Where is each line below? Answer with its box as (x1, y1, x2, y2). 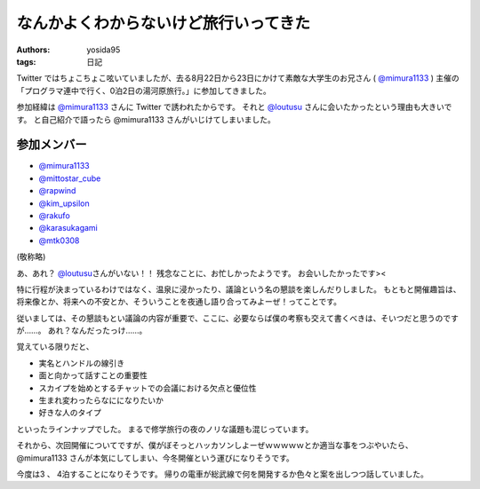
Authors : (16, 44, 51, 55)
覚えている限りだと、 (16, 342, 94, 352)
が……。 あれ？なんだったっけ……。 (16, 325, 148, 336)
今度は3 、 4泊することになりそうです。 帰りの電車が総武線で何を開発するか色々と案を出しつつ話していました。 (16, 469, 428, 479)
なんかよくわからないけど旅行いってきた (16, 13, 311, 33)
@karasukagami (38, 223, 98, 233)
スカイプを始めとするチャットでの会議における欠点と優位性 (38, 383, 257, 393)
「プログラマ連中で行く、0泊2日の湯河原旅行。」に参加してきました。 (16, 85, 271, 96)
